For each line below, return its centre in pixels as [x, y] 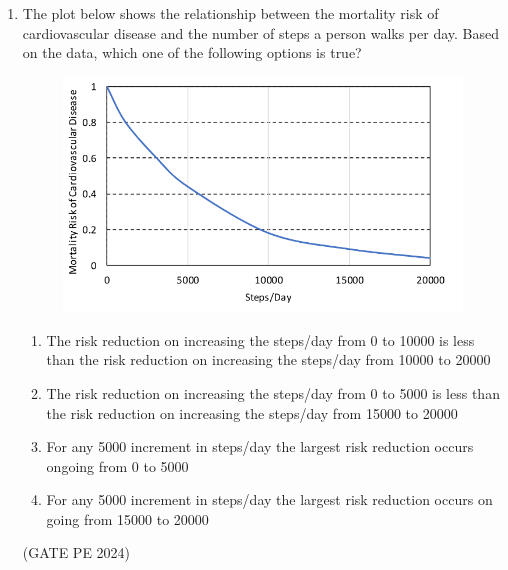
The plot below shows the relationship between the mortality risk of [230, 13]
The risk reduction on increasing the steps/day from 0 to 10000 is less [260, 339]
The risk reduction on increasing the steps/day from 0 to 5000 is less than [273, 392]
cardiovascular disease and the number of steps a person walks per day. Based [260, 32]
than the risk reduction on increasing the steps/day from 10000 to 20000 [268, 359]
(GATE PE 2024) [76, 552]
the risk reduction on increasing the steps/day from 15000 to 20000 [252, 412]
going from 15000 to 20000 [127, 518]
